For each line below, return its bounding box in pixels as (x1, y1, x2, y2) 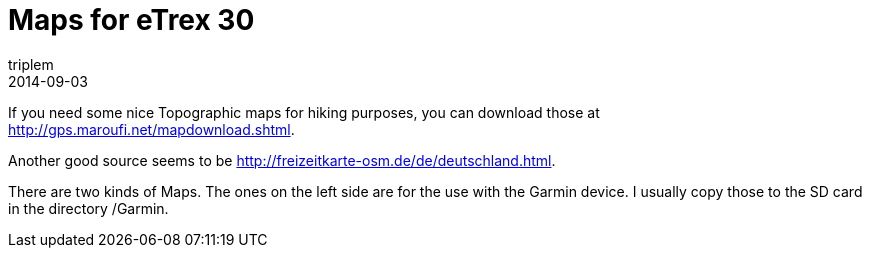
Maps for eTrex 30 (8, 3, 255, 37)
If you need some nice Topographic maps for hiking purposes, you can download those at (8, 103, 600, 121)
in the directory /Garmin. (8, 199, 169, 217)
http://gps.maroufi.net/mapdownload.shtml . (8, 120, 295, 138)
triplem (8, 55, 54, 73)
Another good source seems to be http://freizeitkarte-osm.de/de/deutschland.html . (8, 151, 556, 169)
